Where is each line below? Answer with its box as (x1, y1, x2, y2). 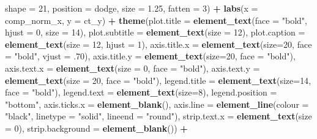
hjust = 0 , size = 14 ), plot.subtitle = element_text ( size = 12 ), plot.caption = (5, 26, 305, 39)
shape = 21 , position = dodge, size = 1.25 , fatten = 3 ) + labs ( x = (5, 2, 258, 14)
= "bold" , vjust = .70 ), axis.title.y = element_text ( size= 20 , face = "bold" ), (5, 50, 296, 62)
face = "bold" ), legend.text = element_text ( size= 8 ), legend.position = (5, 86, 277, 99)
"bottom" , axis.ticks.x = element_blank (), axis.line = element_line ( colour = (5, 97, 309, 110)
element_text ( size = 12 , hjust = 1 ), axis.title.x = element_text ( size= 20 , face (5, 37, 312, 50)
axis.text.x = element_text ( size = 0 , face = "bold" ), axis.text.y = (5, 61, 260, 74)
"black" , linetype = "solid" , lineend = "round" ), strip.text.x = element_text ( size (5, 110, 312, 122)
